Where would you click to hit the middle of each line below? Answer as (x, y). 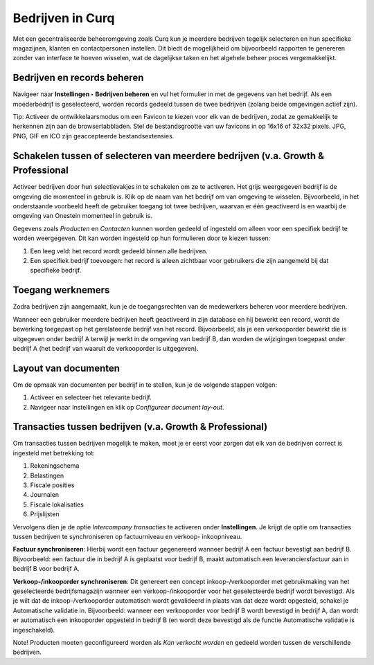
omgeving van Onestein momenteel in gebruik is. (82, 216)
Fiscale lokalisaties (57, 504)
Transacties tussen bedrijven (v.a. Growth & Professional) (140, 427)
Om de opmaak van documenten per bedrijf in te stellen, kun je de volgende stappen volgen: (145, 385)
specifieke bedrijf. (56, 271)
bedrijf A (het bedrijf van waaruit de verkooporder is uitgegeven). (106, 348)
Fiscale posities (52, 485)
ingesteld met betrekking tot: (54, 453)
